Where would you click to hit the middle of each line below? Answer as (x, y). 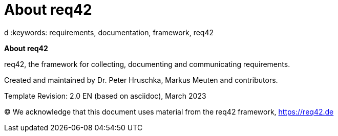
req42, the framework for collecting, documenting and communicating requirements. (147, 64)
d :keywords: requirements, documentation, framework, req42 (109, 32)
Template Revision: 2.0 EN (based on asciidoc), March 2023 (105, 96)
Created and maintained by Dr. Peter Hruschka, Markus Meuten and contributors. (141, 80)
